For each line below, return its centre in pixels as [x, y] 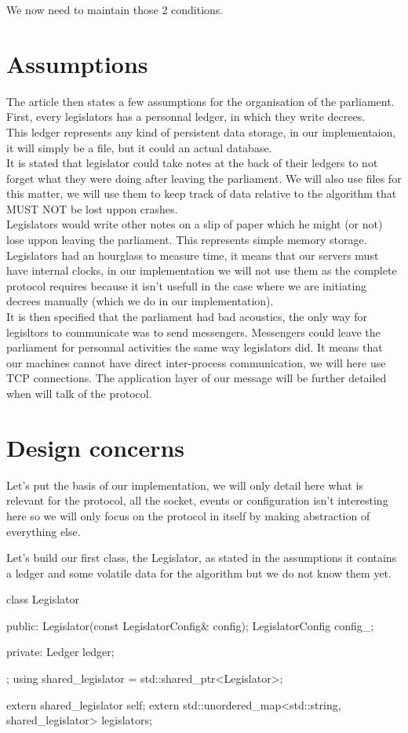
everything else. [44, 531]
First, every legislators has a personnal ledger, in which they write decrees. [186, 117]
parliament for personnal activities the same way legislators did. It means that [195, 347]
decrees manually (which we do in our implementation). [140, 301]
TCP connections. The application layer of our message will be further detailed [197, 378]
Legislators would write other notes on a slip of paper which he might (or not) [195, 224]
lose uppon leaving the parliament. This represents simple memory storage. [187, 240]
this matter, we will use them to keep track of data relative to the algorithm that [202, 193]
